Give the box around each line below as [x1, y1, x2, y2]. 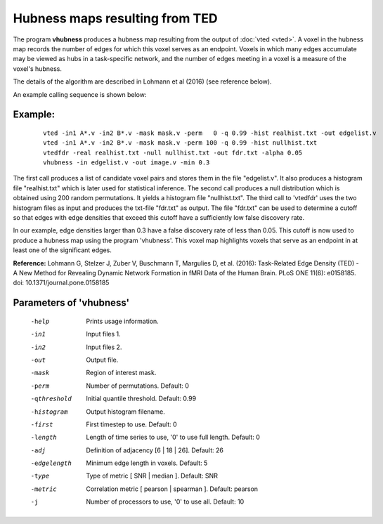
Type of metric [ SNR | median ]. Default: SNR [86, 471, 218, 480]
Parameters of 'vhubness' [13, 297, 130, 309]
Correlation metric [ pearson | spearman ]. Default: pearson [86, 485, 259, 493]
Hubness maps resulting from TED [13, 11, 218, 26]
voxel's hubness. [13, 64, 63, 73]
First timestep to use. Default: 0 [86, 420, 177, 428]
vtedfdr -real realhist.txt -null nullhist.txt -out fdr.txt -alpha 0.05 [43, 148, 303, 157]
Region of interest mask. [86, 369, 157, 377]
